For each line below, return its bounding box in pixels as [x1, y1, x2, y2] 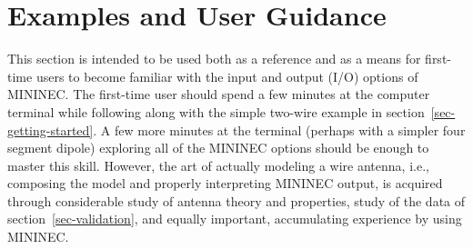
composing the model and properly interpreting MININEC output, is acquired [7, 174, 443, 193]
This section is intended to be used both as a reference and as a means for [7, 49, 421, 68]
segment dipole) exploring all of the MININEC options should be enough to [7, 138, 429, 157]
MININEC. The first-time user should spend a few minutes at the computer [7, 85, 430, 104]
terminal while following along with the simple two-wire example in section [7, 102, 425, 121]
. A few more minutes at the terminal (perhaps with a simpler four [93, 120, 466, 139]
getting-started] [7, 120, 94, 139]
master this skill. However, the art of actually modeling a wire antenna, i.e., [7, 155, 429, 174]
